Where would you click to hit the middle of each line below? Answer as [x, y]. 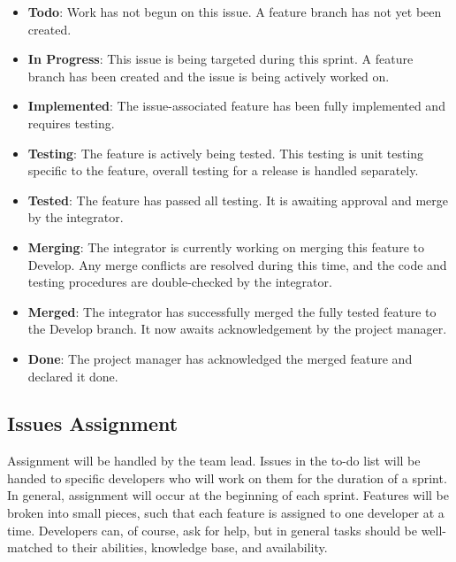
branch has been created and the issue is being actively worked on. [209, 76]
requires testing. [71, 123]
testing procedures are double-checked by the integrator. [180, 282]
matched [30, 547]
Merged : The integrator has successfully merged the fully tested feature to [232, 311]
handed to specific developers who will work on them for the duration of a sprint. [227, 477]
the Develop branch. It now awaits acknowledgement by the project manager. [237, 329]
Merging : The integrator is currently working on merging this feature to [226, 246]
